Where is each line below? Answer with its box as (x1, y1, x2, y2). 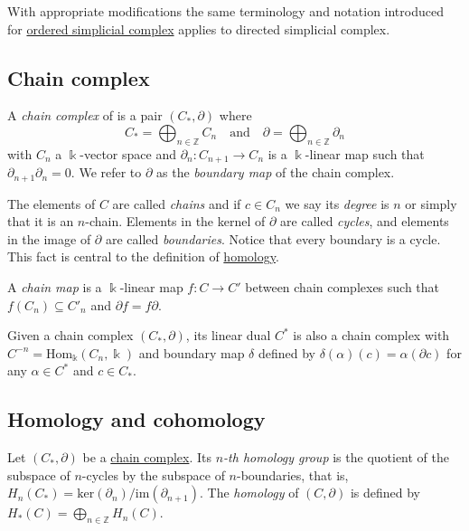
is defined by (350, 483, 420, 502)
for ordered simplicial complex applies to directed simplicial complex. (7, 19, 390, 38)
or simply (405, 194, 457, 213)
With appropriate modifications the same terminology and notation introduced (7, 2, 444, 20)
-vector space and (80, 144, 176, 163)
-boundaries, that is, (237, 465, 349, 484)
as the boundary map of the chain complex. (156, 163, 395, 182)
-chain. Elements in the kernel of (85, 212, 266, 231)
